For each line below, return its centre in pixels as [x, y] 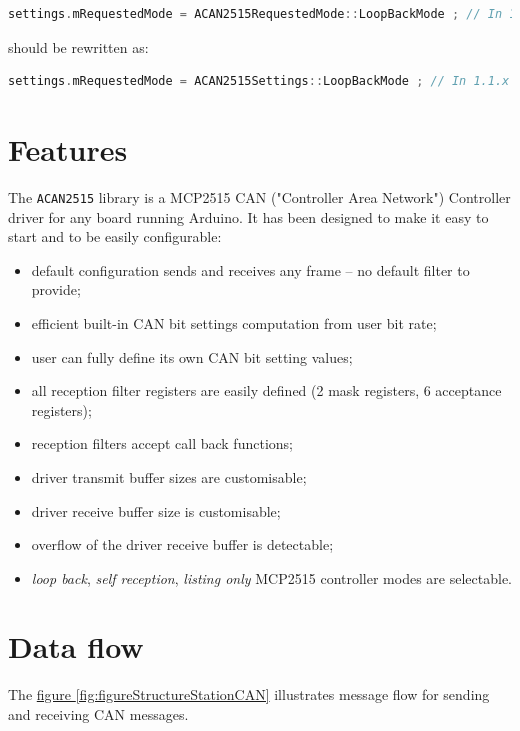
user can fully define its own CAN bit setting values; [192, 356]
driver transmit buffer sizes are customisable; [169, 476]
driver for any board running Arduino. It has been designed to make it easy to [248, 216]
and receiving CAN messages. [98, 714]
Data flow [76, 646]
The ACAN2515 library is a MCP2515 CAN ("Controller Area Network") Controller [259, 196]
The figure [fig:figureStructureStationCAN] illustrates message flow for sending [249, 694]
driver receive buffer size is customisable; [156, 510]
